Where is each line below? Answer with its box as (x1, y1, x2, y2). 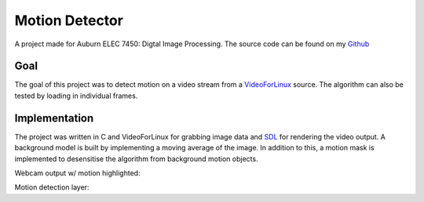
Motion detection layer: (14, 182, 90, 192)
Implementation (14, 111, 94, 124)
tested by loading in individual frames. (14, 91, 138, 100)
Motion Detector (14, 12, 123, 29)
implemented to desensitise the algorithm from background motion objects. (14, 153, 258, 164)
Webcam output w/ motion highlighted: (14, 168, 141, 178)
